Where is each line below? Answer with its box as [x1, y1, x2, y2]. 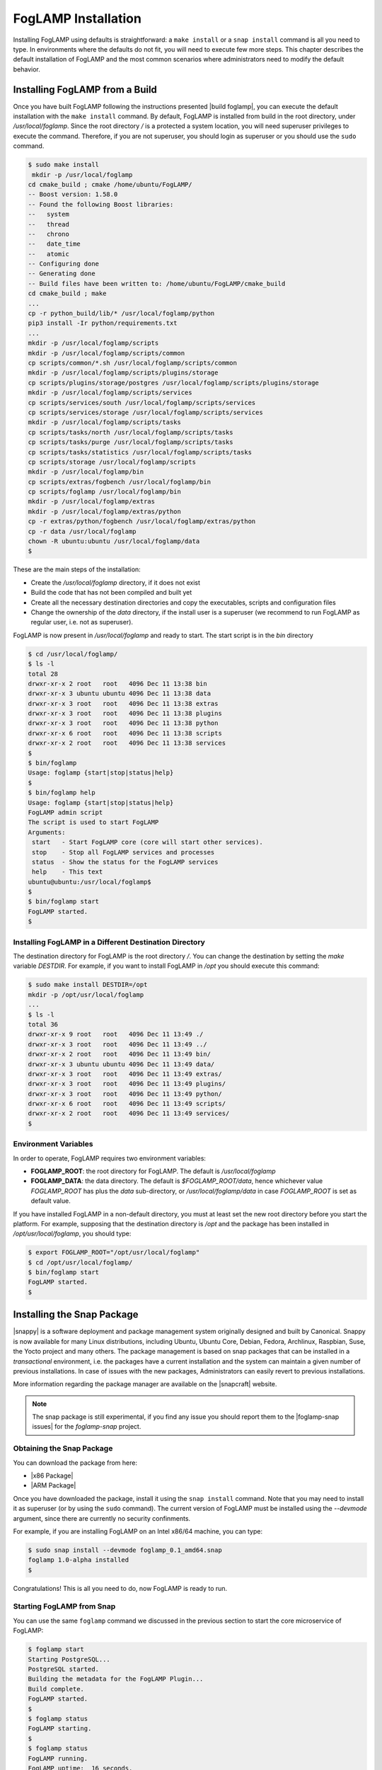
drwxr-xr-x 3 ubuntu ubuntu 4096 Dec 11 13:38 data [28, 690, 212, 697]
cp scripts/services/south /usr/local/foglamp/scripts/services [28, 399, 256, 406]
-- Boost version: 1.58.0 [28, 190, 118, 198]
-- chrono [28, 230, 70, 238]
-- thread [28, 220, 70, 228]
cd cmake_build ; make [28, 290, 107, 297]
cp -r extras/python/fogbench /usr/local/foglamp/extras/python [28, 518, 256, 525]
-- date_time [28, 240, 81, 248]
